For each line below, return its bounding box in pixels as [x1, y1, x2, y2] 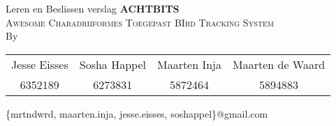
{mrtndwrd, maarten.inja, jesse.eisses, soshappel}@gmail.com [6, 106, 268, 120]
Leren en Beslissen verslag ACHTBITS [6, 1, 180, 15]
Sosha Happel [79, 56, 146, 72]
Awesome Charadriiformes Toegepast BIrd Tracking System [6, 15, 274, 29]
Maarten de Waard [233, 56, 326, 72]
